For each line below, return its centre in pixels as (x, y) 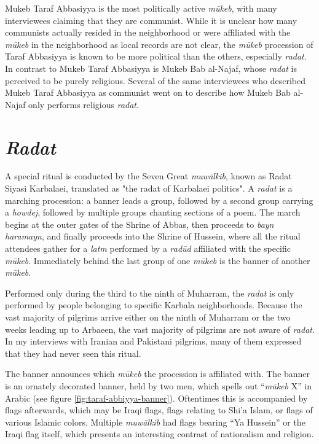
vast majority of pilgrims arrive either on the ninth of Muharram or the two (148, 317)
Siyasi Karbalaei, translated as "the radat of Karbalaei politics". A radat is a (149, 188)
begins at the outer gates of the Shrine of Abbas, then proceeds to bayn (140, 224)
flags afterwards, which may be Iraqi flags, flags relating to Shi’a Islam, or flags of (159, 410)
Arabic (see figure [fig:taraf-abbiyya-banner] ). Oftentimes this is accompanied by (156, 398)
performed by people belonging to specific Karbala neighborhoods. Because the (154, 305)
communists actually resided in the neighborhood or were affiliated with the (148, 32)
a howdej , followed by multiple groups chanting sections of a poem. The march (153, 212)
